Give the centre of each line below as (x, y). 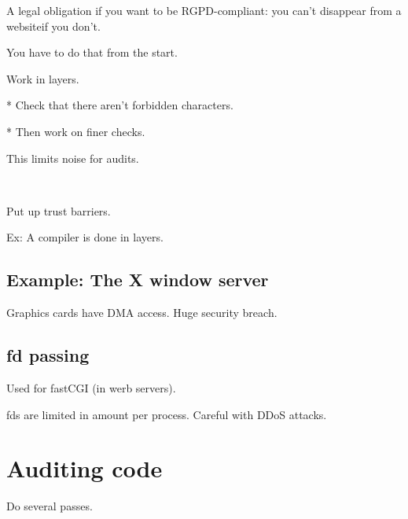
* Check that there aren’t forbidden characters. (120, 105)
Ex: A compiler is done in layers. (85, 237)
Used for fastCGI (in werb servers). (91, 387)
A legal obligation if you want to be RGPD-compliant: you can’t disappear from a (204, 10)
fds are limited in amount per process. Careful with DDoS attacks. (167, 414)
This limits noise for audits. (73, 158)
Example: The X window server (138, 280)
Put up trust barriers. (59, 210)
